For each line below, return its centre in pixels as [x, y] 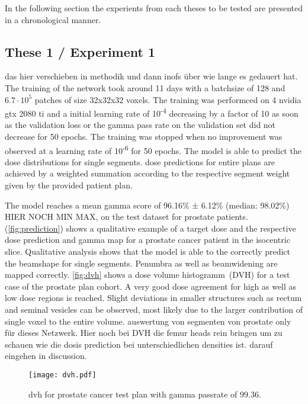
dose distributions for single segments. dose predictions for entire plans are [140, 161]
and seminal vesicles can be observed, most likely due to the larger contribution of [154, 309]
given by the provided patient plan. [69, 185]
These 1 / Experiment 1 [80, 51]
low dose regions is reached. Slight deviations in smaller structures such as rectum [153, 298]
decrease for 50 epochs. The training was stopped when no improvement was [144, 137]
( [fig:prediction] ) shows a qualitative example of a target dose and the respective [150, 228]
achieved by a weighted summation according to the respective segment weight [147, 173]
